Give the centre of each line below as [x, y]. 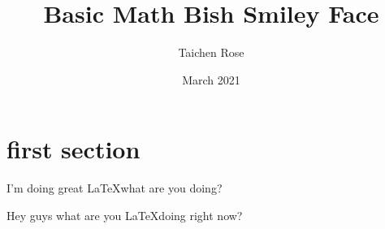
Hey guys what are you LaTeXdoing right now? [125, 215]
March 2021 [211, 79]
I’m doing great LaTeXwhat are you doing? [115, 188]
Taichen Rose [211, 52]
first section [74, 149]
